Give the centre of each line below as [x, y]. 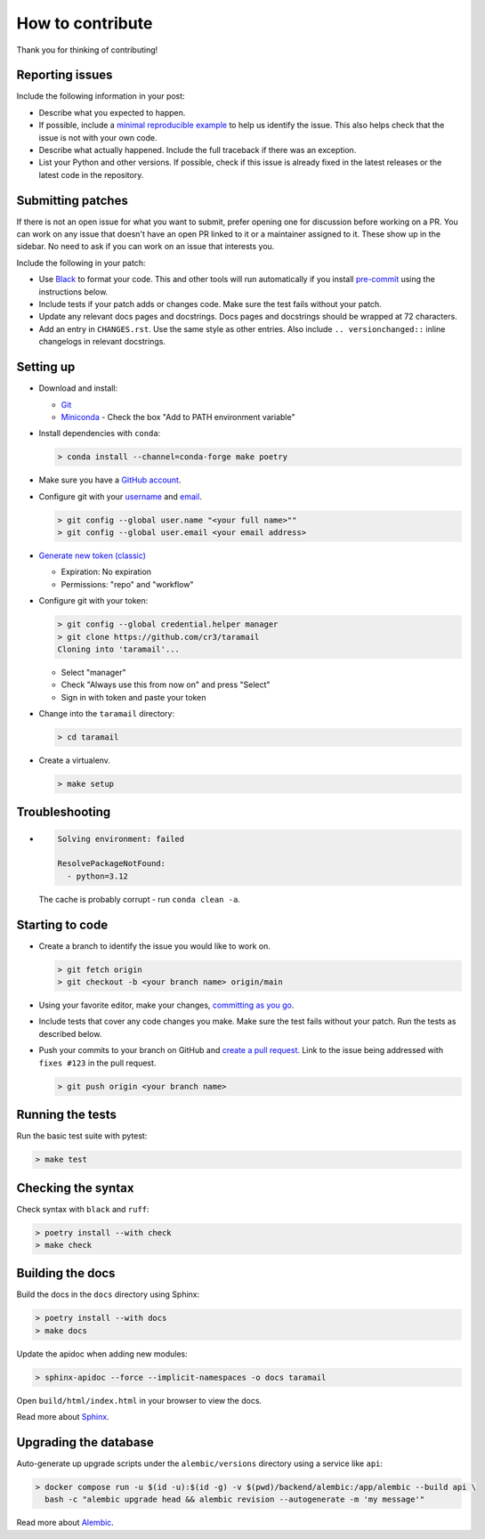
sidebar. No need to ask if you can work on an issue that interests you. [145, 247]
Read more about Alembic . [65, 1523]
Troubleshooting [64, 812]
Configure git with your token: [93, 601]
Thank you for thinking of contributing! [87, 50]
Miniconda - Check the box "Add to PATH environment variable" [178, 417]
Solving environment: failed [121, 838]
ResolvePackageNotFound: [112, 864]
